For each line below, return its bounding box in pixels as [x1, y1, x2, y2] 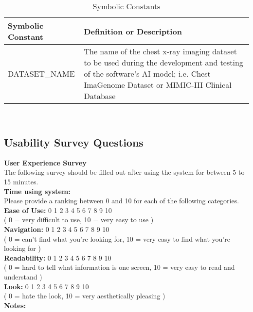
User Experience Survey [4, 157, 87, 167]
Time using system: [4, 186, 71, 196]
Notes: [4, 300, 26, 310]
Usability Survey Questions [4, 134, 144, 149]
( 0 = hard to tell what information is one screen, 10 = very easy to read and [4, 262, 235, 272]
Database [84, 90, 116, 101]
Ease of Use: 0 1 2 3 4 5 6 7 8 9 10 [4, 205, 112, 215]
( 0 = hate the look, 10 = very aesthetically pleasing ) [4, 291, 165, 301]
